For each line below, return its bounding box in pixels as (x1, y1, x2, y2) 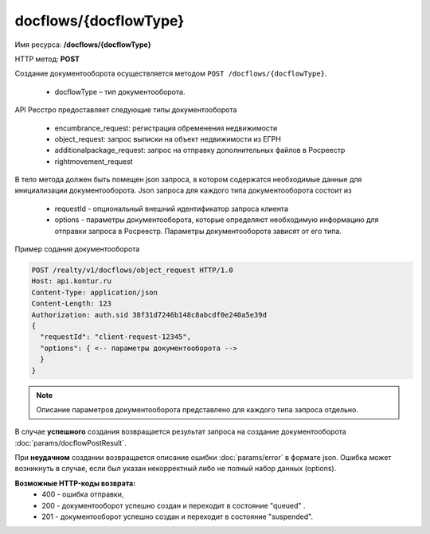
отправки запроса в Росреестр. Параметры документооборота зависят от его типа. (54, 226, 342, 236)
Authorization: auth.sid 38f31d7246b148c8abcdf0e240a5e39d (31, 310, 267, 319)
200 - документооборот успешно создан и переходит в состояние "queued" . (41, 501, 306, 510)
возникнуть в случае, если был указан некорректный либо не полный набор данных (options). (14, 464, 337, 474)
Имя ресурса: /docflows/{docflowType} (14, 40, 151, 49)
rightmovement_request (54, 156, 133, 166)
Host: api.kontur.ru (31, 277, 111, 286)
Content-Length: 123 (31, 299, 111, 308)
